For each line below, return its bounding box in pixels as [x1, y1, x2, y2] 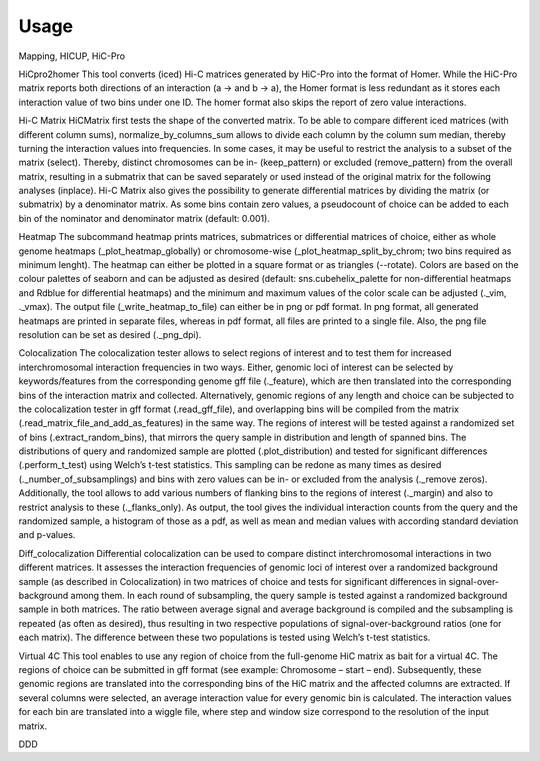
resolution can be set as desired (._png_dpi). [18, 328, 202, 340]
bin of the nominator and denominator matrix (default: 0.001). [18, 212, 270, 224]
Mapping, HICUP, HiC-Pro [18, 50, 125, 62]
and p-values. [18, 529, 76, 541]
